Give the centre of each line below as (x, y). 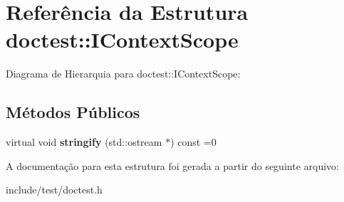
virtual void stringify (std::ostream (84, 142)
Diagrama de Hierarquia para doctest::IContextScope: (123, 74)
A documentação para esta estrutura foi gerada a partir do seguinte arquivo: (172, 165)
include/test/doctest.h (54, 190)
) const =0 (193, 142)
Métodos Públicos (73, 112)
